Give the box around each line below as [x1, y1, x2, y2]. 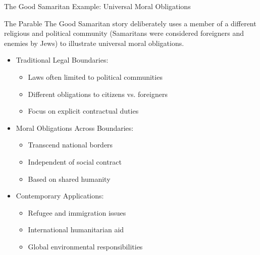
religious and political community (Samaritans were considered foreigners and [4, 28, 244, 38]
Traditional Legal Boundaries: [16, 55, 109, 65]
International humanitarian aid [28, 224, 124, 235]
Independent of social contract [28, 156, 122, 167]
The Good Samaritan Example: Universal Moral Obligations [4, 1, 191, 11]
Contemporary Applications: [16, 190, 104, 201]
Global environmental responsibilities [28, 241, 143, 251]
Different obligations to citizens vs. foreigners [28, 88, 168, 99]
